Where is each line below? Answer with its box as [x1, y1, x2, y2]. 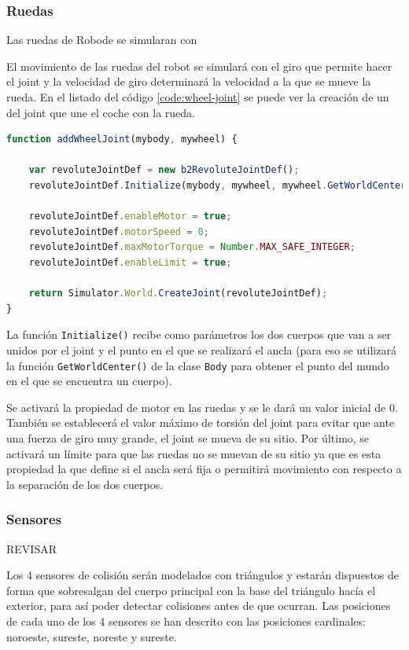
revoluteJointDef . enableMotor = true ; [28, 211, 232, 222]
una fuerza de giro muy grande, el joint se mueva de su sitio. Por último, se [6, 430, 370, 446]
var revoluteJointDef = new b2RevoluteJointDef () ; [28, 164, 300, 176]
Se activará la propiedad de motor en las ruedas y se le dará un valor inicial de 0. [6, 398, 398, 415]
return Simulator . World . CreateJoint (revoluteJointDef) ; [28, 288, 328, 299]
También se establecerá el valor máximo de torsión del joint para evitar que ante [6, 414, 395, 431]
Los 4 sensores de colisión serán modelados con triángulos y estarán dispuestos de [6, 567, 399, 583]
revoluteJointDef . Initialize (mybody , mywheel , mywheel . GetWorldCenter [28, 179, 407, 191]
